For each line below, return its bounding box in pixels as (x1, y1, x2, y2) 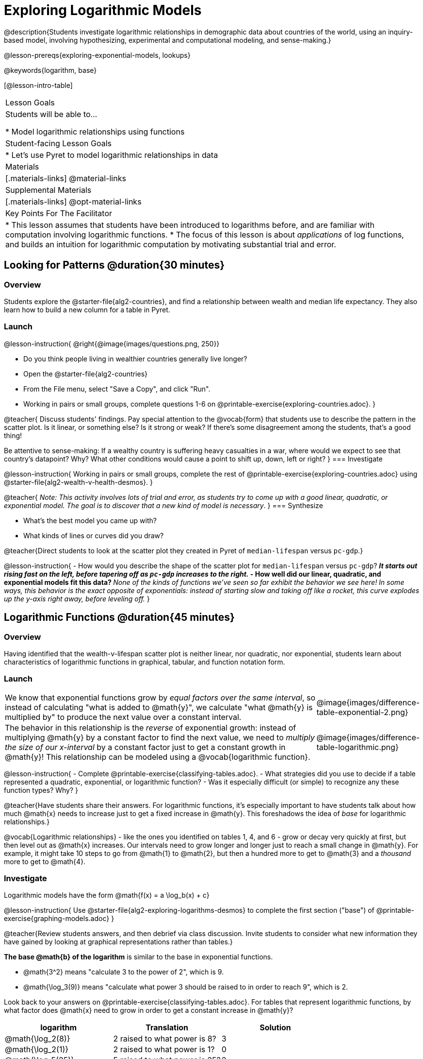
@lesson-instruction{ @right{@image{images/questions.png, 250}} (4, 339, 220, 348)
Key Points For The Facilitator (5, 208, 113, 218)
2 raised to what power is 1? (113, 1044, 215, 1055)
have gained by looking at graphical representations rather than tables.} (4, 938, 233, 946)
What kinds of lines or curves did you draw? (23, 531, 164, 540)
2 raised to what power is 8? (113, 1034, 216, 1044)
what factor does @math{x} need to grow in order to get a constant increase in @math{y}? (4, 1006, 293, 1015)
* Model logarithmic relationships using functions (5, 126, 185, 137)
